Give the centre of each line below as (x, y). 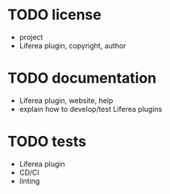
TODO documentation (82, 78)
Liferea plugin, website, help (66, 100)
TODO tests (47, 142)
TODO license (54, 15)
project (31, 37)
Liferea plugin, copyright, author (73, 45)
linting (29, 181)
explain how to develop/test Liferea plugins (91, 109)
